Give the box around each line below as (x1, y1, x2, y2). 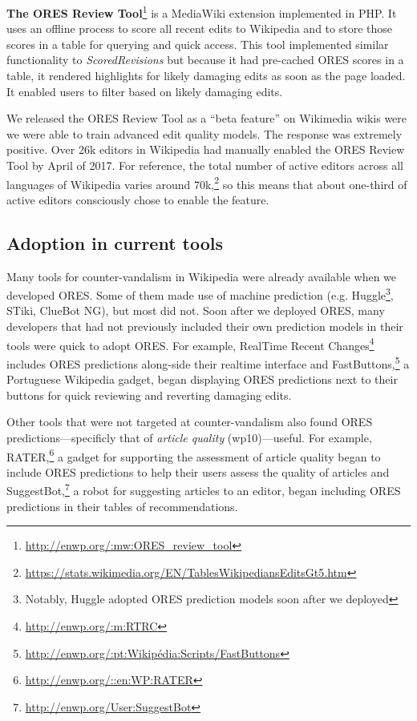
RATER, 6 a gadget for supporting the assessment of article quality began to (6, 445, 381, 465)
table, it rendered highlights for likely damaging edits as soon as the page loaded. (6, 67, 406, 84)
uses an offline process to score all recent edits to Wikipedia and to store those (6, 20, 392, 37)
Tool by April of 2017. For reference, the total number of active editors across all (6, 157, 403, 173)
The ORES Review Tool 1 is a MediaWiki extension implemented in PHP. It (6, 2, 397, 21)
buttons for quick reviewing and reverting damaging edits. (6, 386, 292, 403)
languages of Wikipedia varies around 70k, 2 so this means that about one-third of (6, 173, 407, 192)
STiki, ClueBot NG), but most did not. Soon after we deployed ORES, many (6, 302, 385, 319)
